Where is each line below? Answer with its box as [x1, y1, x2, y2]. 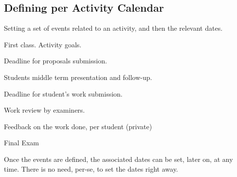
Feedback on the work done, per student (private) [4, 121, 152, 131]
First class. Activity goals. [4, 39, 82, 49]
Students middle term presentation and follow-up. [4, 72, 152, 82]
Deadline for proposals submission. [4, 56, 107, 66]
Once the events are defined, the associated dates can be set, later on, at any [4, 154, 233, 164]
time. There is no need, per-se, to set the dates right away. [4, 163, 178, 174]
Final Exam [4, 138, 39, 148]
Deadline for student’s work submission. [4, 88, 123, 98]
